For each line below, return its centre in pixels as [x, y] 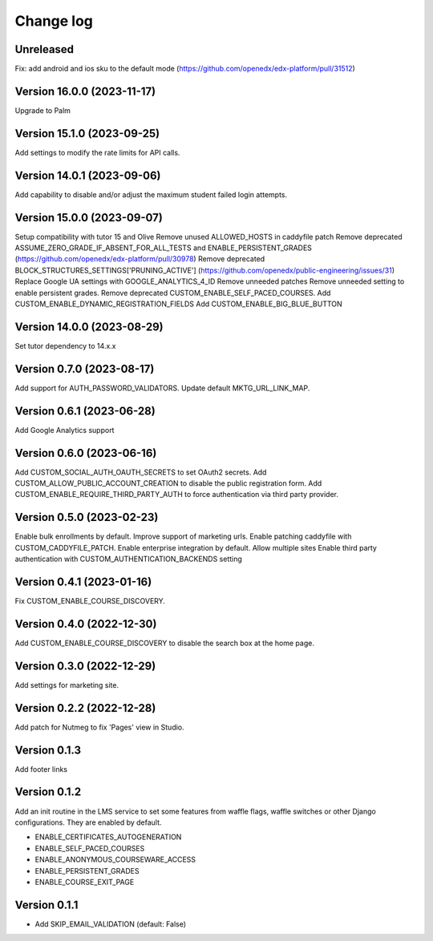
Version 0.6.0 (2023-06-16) [86, 453]
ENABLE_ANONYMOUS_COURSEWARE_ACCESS [115, 860]
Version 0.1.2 [48, 792]
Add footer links [41, 769]
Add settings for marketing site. [67, 685]
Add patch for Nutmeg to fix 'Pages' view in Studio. [99, 727]
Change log [54, 21]
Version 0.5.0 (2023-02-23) [87, 517]
